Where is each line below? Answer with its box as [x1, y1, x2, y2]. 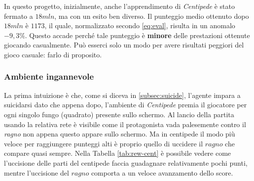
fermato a [4, 10, 33, 21]
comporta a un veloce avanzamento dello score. [91, 167, 233, 178]
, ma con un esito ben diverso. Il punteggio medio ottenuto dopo [54, 10, 249, 21]
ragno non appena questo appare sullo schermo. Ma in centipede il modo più [4, 129, 235, 139]
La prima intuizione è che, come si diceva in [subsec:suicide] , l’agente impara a [4, 90, 241, 100]
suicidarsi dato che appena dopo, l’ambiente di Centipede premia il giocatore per [4, 99, 247, 110]
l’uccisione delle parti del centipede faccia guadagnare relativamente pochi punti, [4, 157, 248, 168]
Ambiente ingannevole [4, 70, 94, 83]
